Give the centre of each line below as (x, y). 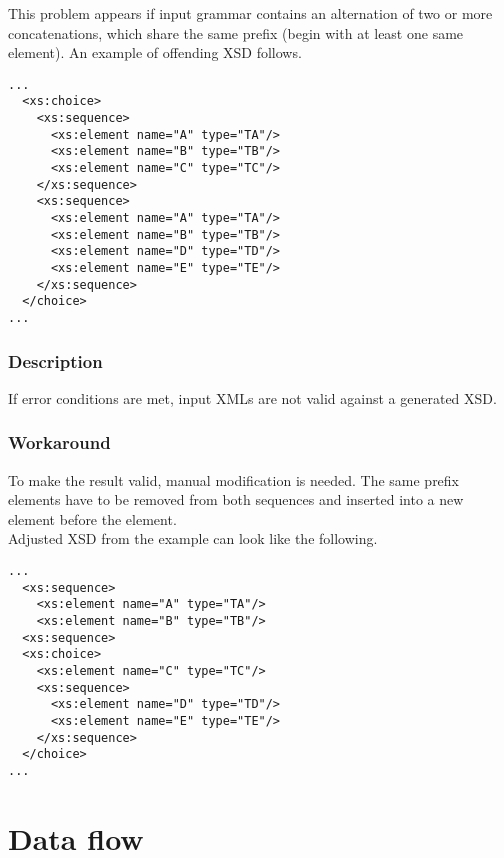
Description (55, 360)
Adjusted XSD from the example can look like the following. (193, 538)
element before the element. (92, 518)
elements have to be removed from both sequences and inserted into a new (236, 499)
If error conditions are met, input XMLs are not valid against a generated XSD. (252, 397)
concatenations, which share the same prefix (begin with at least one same (236, 32)
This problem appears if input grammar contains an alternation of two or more (250, 13)
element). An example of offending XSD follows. (155, 52)
